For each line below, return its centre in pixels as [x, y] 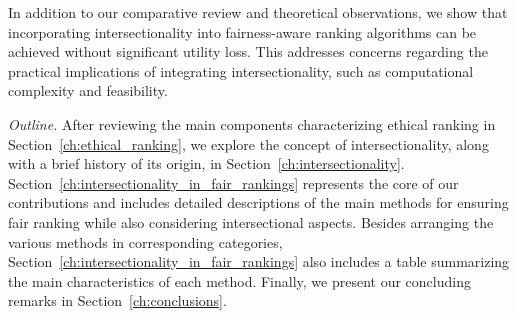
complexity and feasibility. [88, 90]
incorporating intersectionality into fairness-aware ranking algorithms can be [242, 31]
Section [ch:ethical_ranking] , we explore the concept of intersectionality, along [248, 143]
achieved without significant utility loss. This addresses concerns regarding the [248, 51]
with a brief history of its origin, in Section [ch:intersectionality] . [206, 163]
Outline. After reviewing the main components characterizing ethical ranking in [252, 123]
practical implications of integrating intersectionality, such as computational [241, 70]
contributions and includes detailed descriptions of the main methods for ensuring [258, 202]
